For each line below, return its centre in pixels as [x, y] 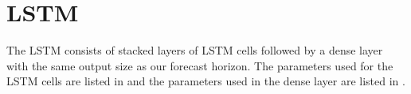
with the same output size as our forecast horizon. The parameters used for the [200, 65]
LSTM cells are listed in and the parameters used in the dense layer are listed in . [206, 81]
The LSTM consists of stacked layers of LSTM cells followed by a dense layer [195, 50]
